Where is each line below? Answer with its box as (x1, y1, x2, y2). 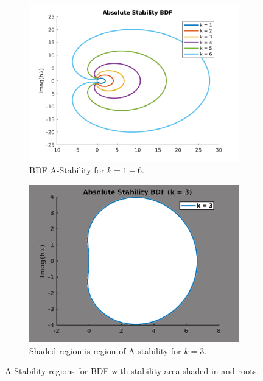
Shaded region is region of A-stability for (29, 344, 181, 357)
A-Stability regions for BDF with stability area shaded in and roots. (5, 365, 259, 377)
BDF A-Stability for (29, 164, 105, 177)
